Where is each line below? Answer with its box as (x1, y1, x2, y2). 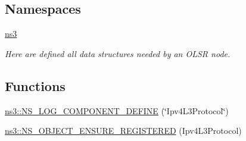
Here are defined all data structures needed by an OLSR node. (5, 47, 231, 59)
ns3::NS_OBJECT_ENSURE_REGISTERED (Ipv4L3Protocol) (5, 124, 242, 137)
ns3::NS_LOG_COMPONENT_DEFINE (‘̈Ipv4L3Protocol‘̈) (5, 104, 229, 117)
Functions (5, 76, 66, 95)
